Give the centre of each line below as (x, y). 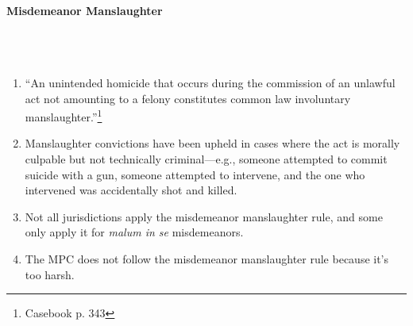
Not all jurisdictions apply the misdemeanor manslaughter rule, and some (204, 216)
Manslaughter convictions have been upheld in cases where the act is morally (212, 143)
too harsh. (50, 274)
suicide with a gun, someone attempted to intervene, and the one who (195, 174)
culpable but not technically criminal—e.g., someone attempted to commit (206, 159)
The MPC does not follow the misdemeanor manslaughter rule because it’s (207, 258)
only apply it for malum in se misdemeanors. (134, 232)
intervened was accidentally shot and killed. (131, 190)
